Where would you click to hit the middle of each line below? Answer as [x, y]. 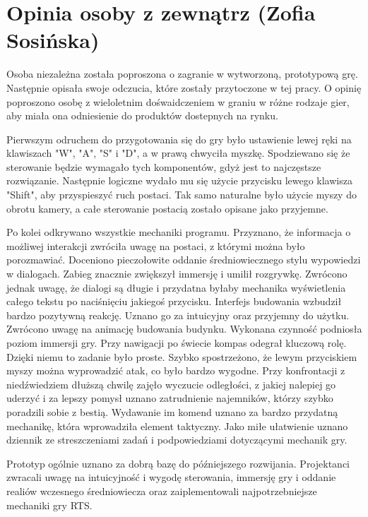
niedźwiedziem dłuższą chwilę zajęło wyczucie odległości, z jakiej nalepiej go [171, 384]
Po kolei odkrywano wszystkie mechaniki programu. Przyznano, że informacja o [179, 232]
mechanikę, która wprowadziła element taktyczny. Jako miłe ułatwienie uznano [177, 426]
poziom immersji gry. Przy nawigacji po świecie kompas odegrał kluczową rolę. [177, 343]
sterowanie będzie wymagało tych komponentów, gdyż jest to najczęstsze [164, 166]
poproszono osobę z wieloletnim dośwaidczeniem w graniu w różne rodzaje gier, [178, 101]
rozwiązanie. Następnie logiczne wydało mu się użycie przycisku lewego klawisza [179, 180]
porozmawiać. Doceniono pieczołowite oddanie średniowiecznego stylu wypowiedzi [184, 260]
